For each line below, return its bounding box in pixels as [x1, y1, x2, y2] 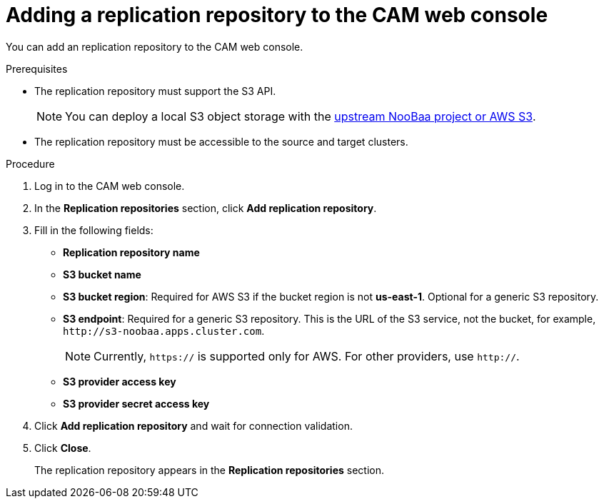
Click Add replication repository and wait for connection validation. [34, 419, 353, 432]
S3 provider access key [63, 375, 176, 388]
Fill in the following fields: [34, 223, 153, 236]
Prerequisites [6, 62, 68, 75]
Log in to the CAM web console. [34, 179, 185, 192]
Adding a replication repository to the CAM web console [6, 3, 548, 27]
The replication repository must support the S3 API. [34, 84, 276, 97]
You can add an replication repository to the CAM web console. [6, 40, 303, 53]
